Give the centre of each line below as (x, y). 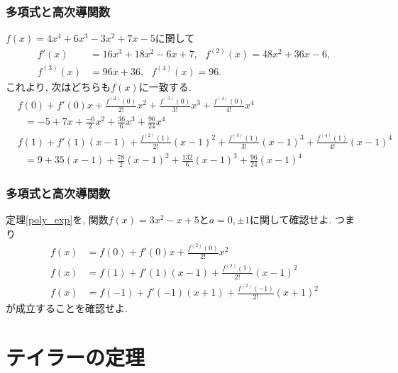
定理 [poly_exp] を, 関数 (57, 219)
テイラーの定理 (76, 357)
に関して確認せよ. (291, 219)
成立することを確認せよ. (71, 308)
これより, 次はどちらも (59, 86)
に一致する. (165, 86)
